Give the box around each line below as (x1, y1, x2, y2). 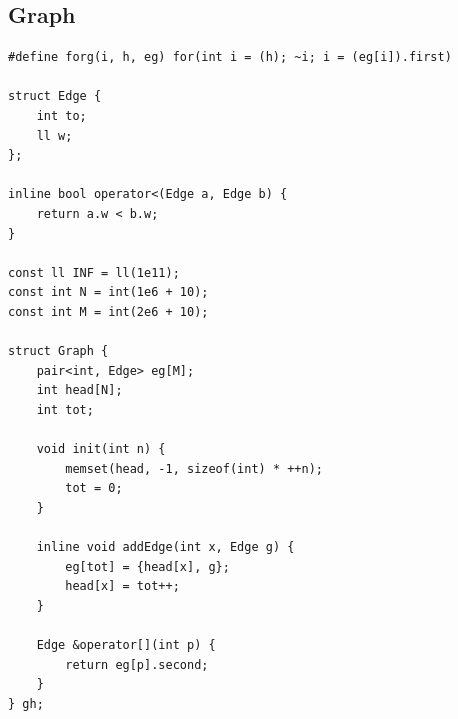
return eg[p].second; (65, 657, 209, 672)
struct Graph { (8, 344, 109, 359)
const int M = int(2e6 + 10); (8, 304, 209, 319)
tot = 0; (65, 481, 123, 496)
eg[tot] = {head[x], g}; (65, 559, 230, 574)
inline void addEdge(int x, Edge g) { (36, 540, 295, 555)
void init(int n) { (36, 442, 166, 457)
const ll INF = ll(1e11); (8, 265, 180, 280)
